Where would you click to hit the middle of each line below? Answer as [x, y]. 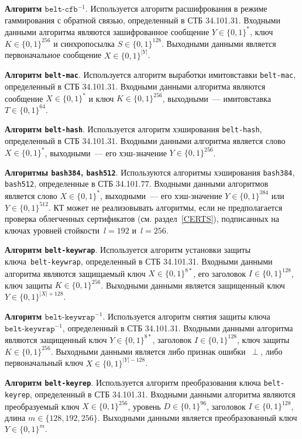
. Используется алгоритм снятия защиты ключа [186, 316]
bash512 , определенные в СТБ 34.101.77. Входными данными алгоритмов [136, 184]
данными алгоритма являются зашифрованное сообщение [107, 31]
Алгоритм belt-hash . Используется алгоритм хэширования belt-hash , [133, 129]
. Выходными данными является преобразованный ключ [197, 417]
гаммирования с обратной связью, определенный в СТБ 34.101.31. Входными [143, 20]
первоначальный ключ [44, 363]
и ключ [101, 98]
